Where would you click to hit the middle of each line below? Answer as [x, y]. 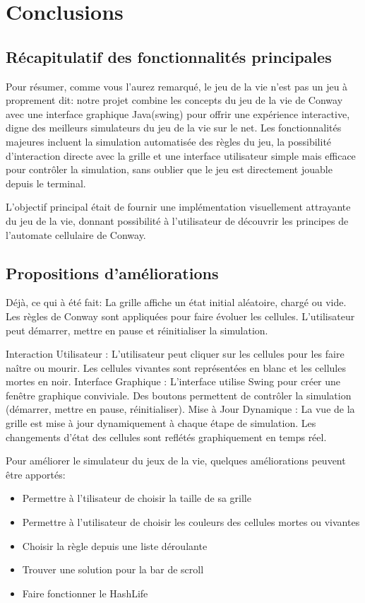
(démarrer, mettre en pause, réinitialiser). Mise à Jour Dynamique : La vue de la [180, 409]
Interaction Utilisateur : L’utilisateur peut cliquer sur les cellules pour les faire [175, 354]
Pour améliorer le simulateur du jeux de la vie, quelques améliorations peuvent [176, 461]
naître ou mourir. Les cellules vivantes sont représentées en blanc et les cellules [176, 367]
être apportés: [36, 474]
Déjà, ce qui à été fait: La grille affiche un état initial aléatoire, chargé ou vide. [176, 302]
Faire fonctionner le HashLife [85, 593]
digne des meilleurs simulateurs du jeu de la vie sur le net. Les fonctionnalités [174, 128]
